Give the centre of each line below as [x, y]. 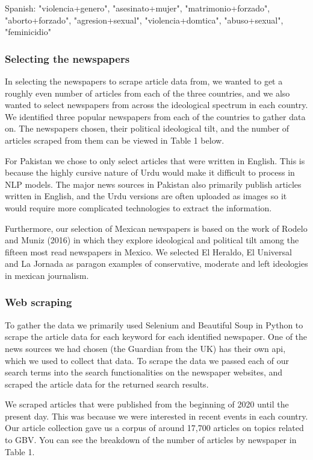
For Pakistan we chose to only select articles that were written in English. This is [155, 160]
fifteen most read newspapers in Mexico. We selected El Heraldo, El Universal [148, 251]
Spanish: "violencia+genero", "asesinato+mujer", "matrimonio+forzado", [138, 8]
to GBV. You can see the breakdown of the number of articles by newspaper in [151, 440]
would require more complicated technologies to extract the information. [138, 207]
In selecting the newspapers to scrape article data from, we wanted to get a [144, 81]
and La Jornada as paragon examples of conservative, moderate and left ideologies [156, 264]
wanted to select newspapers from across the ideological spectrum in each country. [156, 105]
